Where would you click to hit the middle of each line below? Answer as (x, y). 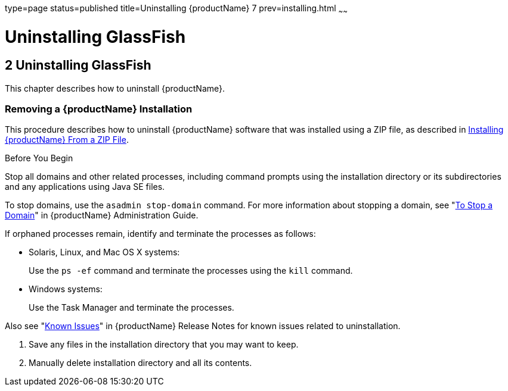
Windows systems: (66, 289)
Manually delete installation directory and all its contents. (140, 363)
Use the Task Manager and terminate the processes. (131, 308)
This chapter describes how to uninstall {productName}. (115, 88)
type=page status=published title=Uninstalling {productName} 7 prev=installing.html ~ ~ (176, 9)
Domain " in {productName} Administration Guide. (102, 215)
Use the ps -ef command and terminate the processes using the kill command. (191, 271)
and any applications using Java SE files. (85, 187)
